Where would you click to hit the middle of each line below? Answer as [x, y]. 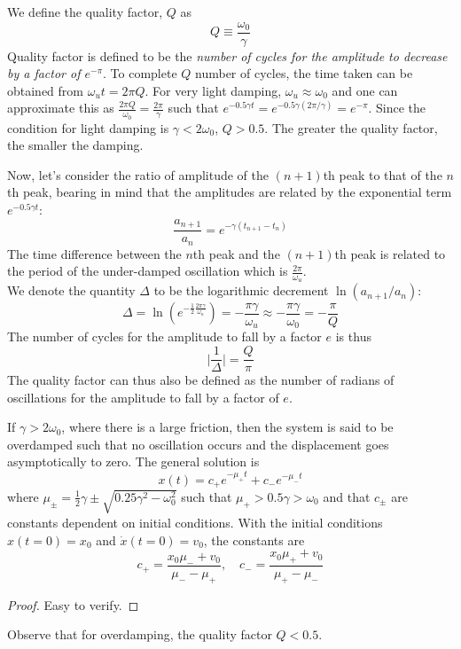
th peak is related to [390, 253]
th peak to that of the [383, 174]
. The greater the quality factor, [351, 127]
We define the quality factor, [85, 12]
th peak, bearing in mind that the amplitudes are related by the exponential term [230, 192]
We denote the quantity [71, 290]
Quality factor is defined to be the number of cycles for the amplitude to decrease [227, 55]
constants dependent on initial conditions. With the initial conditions [195, 522]
